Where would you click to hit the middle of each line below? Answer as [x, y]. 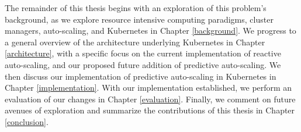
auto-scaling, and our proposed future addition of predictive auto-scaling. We [143, 64]
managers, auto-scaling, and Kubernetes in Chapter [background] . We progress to [150, 31]
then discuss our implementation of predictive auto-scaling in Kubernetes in [141, 76]
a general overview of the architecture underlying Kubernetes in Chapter [135, 42]
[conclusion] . [27, 121]
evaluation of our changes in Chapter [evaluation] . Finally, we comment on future [150, 99]
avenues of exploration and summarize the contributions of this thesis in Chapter [150, 110]
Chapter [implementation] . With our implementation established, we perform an [148, 88]
